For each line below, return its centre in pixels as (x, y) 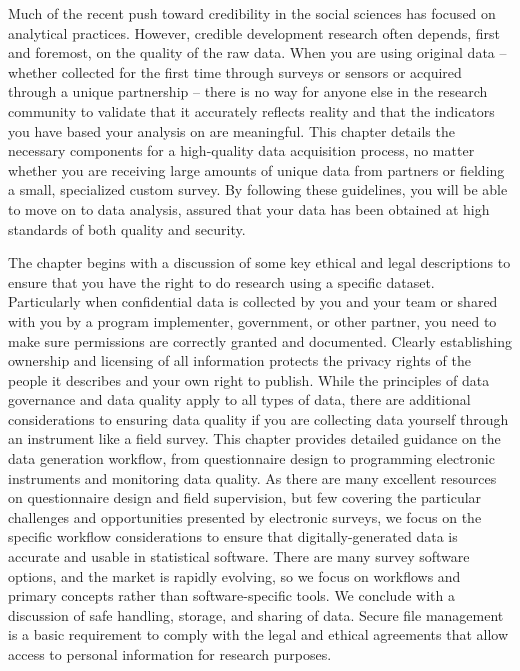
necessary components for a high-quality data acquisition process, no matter (241, 150)
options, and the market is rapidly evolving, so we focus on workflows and (234, 575)
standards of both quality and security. (127, 228)
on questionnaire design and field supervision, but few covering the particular (245, 497)
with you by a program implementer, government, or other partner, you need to (252, 320)
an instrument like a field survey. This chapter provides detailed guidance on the (254, 438)
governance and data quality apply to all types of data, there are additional (239, 399)
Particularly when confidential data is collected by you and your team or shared (253, 301)
